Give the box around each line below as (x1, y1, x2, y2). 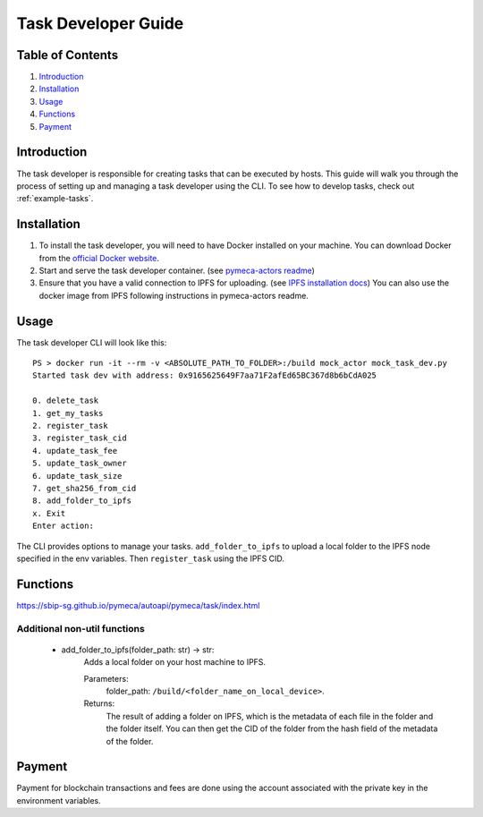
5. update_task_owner (32, 458, 127, 469)
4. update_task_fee (32, 446, 118, 455)
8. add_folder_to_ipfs (32, 496, 132, 506)
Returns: (83, 698, 115, 709)
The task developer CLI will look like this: (16, 336, 167, 348)
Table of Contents (16, 47, 119, 63)
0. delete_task (32, 396, 99, 406)
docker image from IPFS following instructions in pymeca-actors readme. (38, 290, 309, 301)
